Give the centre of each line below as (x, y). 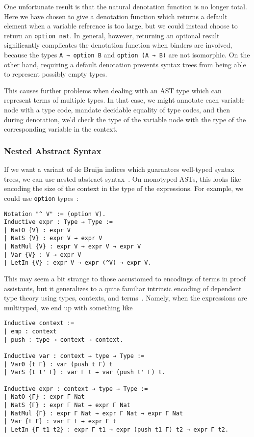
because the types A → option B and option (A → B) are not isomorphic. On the (127, 55)
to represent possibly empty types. (56, 74)
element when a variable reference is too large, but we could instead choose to (121, 26)
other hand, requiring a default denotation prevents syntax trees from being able (125, 64)
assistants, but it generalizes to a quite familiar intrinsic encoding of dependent (123, 288)
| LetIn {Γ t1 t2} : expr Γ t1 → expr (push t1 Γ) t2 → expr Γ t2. (116, 430)
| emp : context (30, 332)
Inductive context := (39, 323)
